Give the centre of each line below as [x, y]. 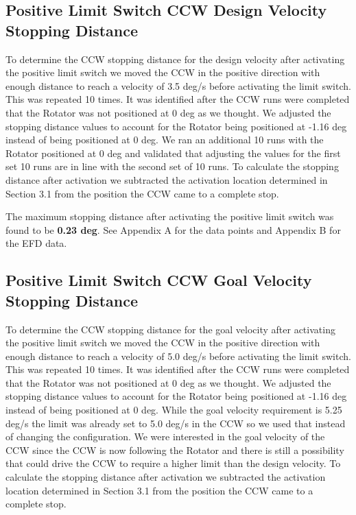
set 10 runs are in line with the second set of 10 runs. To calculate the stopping [172, 166]
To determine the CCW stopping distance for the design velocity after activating [175, 59]
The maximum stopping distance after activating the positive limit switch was [170, 216]
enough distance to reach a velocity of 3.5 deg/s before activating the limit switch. [178, 85]
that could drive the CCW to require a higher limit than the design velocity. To [173, 463]
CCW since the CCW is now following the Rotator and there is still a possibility [175, 450]
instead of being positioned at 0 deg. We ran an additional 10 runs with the [165, 140]
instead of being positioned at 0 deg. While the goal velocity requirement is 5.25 [174, 410]
